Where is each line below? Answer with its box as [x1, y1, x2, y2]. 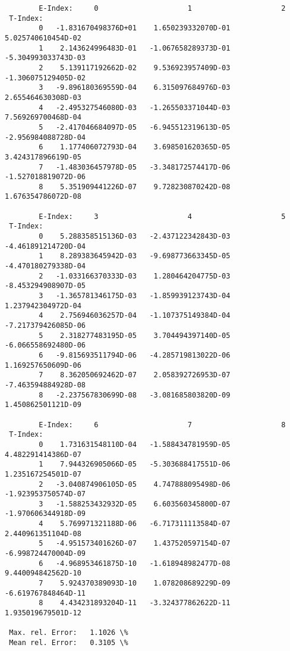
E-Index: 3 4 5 [39, 212, 286, 221]
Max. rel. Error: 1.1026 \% [9, 628, 128, 637]
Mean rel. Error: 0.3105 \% [9, 639, 128, 647]
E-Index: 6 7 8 [39, 420, 286, 429]
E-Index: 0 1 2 [39, 4, 286, 12]
